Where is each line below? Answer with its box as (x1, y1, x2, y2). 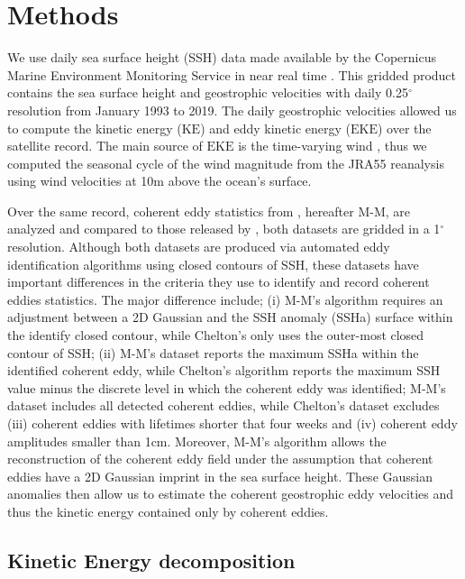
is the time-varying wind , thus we (238, 136, 427, 155)
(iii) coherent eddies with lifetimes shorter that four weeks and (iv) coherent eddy (7, 414, 458, 432)
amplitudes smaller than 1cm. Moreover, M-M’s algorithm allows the (7, 431, 387, 450)
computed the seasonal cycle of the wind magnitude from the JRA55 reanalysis (7, 153, 444, 172)
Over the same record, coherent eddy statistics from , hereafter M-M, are (7, 201, 411, 220)
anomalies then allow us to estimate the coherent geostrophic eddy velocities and (7, 484, 454, 503)
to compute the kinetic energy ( (7, 118, 182, 137)
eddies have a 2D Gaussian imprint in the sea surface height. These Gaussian (7, 466, 433, 485)
